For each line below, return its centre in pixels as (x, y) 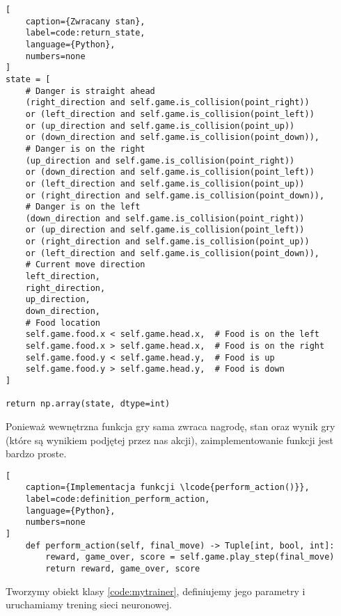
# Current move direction (85, 265)
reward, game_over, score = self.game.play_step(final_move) (190, 557)
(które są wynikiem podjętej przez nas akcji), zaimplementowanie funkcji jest (169, 440)
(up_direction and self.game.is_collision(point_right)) (160, 160)
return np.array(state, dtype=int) (88, 404)
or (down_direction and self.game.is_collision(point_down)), (173, 137)
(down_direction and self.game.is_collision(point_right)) (165, 218)
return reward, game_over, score (123, 569)
